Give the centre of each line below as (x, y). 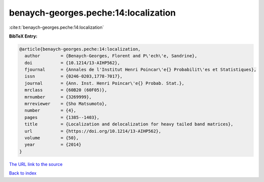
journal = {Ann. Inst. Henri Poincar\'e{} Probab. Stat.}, (105, 83)
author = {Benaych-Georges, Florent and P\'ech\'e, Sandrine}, (111, 56)
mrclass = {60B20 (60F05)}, (66, 90)
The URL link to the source (36, 164)
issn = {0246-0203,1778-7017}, (74, 76)
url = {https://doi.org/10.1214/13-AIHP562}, (93, 131)
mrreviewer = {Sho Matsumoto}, (66, 104)
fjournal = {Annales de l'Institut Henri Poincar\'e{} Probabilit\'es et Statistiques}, (141, 70)
